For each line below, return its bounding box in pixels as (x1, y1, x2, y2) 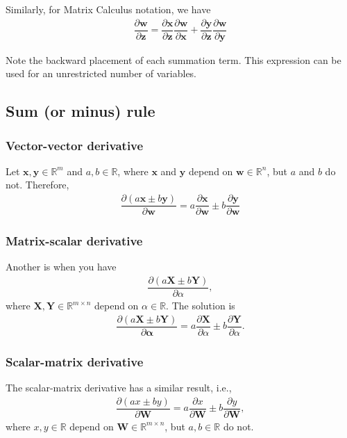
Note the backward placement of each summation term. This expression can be (6, 52, 341, 67)
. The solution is (166, 298, 235, 313)
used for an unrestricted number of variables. (6, 66, 197, 81)
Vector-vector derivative (6, 136, 144, 154)
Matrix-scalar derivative (6, 232, 143, 250)
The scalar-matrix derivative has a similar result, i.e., (6, 380, 232, 394)
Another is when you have (6, 259, 117, 274)
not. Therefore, (6, 177, 69, 192)
